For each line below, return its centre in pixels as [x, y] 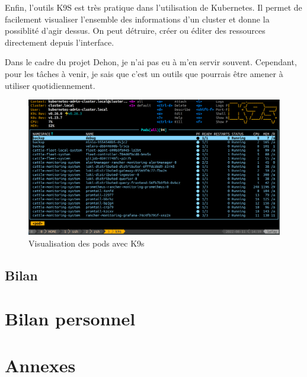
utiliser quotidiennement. [50, 85]
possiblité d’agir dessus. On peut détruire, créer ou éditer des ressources [135, 31]
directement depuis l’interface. [60, 42]
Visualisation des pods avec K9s [87, 243]
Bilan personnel [70, 319]
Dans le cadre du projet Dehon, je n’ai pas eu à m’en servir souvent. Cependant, [151, 62]
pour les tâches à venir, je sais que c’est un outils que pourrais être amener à [144, 73]
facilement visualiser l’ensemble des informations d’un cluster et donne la [137, 19]
